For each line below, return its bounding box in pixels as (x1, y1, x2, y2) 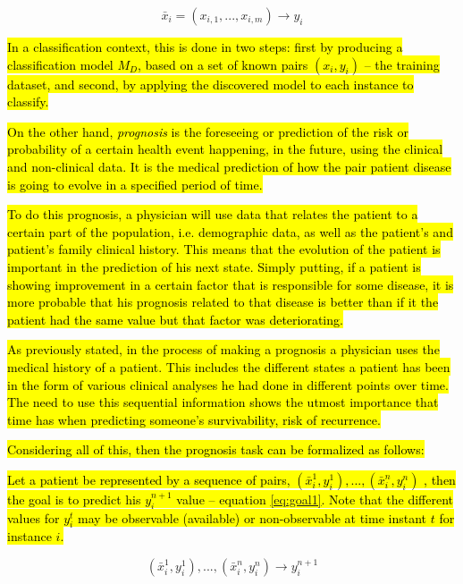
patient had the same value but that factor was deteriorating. (7, 309, 343, 328)
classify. (7, 92, 49, 111)
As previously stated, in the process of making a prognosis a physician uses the (7, 340, 440, 359)
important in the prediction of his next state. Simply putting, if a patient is (7, 257, 421, 275)
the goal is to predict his (7, 489, 141, 508)
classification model (7, 55, 114, 73)
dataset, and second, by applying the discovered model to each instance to (7, 74, 414, 93)
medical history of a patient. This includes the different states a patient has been (7, 357, 450, 376)
